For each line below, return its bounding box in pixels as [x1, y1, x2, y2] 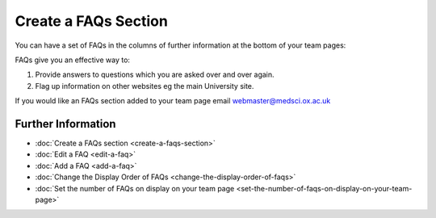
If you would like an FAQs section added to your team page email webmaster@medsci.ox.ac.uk [15, 96, 331, 106]
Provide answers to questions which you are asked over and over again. [35, 69, 275, 80]
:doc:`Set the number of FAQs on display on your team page [35, 183, 235, 193]
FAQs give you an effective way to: [15, 55, 131, 65]
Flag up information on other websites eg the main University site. [35, 81, 254, 90]
